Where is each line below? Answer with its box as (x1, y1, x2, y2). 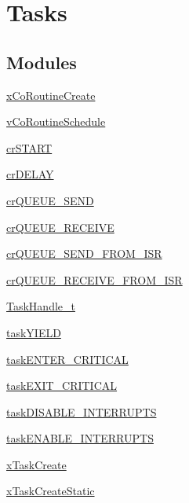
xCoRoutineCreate (6, 86, 96, 103)
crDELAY (6, 166, 54, 182)
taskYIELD (6, 324, 61, 340)
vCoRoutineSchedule (6, 113, 106, 130)
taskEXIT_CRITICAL (6, 377, 118, 394)
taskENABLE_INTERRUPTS (6, 430, 154, 446)
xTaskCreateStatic (6, 483, 95, 499)
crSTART (6, 139, 53, 156)
